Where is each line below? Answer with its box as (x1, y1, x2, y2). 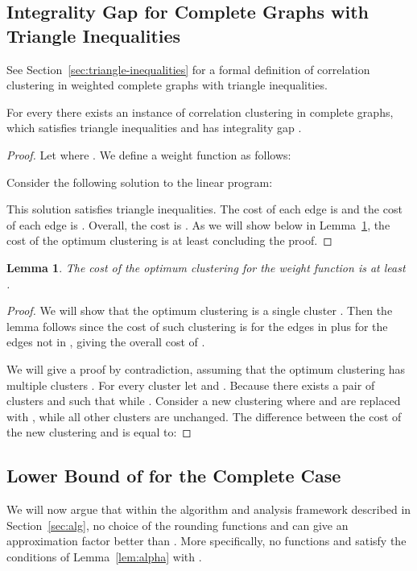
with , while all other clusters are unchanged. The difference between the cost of (6, 408, 402, 424)
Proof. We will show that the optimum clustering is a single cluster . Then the (6, 302, 393, 319)
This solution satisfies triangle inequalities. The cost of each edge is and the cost (6, 201, 403, 217)
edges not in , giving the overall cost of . (6, 333, 205, 350)
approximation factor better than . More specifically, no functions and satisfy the (6, 532, 407, 549)
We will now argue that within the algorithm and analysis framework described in (6, 501, 411, 518)
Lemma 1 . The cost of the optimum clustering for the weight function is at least (6, 259, 406, 275)
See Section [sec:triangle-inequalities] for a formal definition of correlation (6, 60, 370, 77)
